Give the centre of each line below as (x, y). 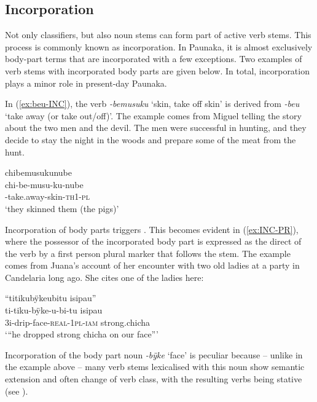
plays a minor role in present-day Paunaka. (86, 83)
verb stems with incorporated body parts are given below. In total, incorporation (157, 70)
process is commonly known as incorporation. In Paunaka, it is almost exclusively (159, 46)
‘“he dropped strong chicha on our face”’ (82, 334)
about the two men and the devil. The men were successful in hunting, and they (156, 128)
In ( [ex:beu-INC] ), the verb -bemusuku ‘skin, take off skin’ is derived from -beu (152, 104)
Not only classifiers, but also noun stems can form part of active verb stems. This (158, 35)
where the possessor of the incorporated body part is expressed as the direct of (153, 241)
